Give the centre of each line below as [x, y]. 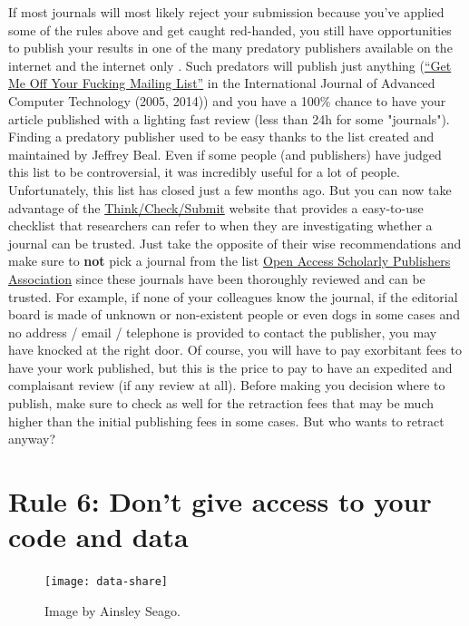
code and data [98, 537]
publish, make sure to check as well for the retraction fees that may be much [221, 403]
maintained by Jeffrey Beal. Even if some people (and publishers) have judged [225, 154]
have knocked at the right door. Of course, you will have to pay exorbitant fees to [235, 350]
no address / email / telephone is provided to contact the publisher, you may [223, 332]
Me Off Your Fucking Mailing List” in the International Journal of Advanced [222, 83]
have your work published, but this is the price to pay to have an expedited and [230, 367]
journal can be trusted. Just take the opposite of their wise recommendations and [235, 243]
